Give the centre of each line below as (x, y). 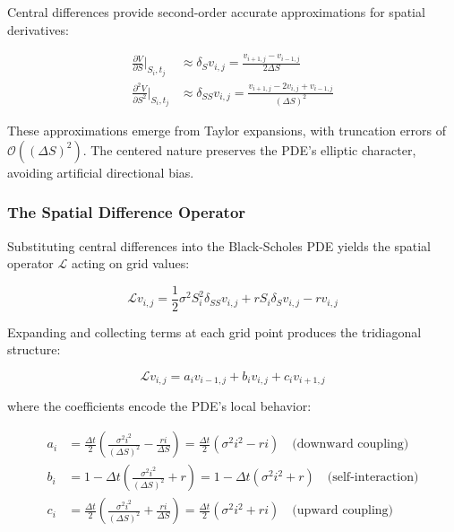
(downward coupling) (351, 445)
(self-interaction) (373, 478)
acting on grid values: (130, 263)
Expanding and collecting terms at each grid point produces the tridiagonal (214, 331)
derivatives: (38, 29)
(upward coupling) (343, 511)
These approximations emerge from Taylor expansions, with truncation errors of (227, 131)
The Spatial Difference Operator (127, 212)
